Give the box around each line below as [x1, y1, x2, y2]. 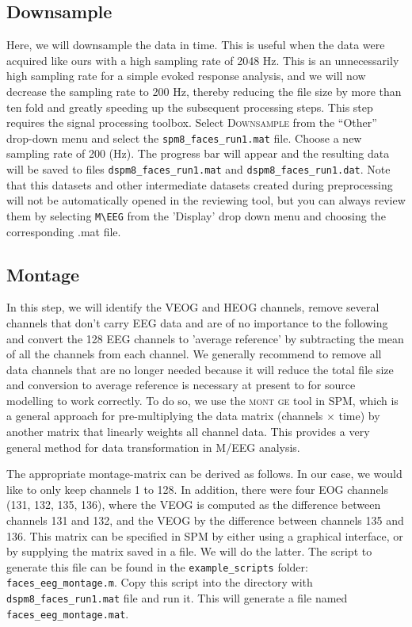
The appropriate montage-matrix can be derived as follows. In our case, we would [6, 465, 402, 482]
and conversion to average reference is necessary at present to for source [6, 377, 356, 393]
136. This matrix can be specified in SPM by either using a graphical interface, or [6, 527, 403, 544]
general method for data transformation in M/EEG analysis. [6, 438, 300, 455]
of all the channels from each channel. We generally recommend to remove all [6, 346, 382, 362]
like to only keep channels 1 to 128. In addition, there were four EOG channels [6, 480, 389, 497]
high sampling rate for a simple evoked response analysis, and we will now [6, 67, 366, 84]
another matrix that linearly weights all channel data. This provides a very [6, 423, 370, 440]
